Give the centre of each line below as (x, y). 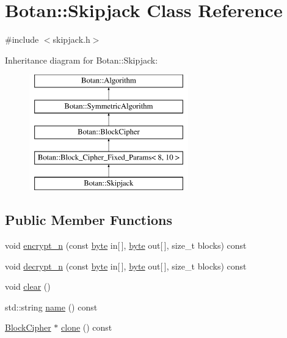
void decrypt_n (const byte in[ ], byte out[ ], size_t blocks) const (126, 266)
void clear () (28, 286)
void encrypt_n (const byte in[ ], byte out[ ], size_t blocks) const (126, 245)
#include (22, 39)
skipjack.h (71, 39)
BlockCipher (28, 327)
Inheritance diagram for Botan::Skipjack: (82, 60)
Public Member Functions (89, 220)
